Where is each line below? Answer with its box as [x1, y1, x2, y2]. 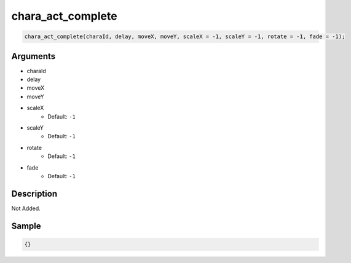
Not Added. [11, 205, 41, 212]
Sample [11, 221, 41, 231]
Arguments [11, 51, 56, 61]
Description [11, 188, 58, 199]
